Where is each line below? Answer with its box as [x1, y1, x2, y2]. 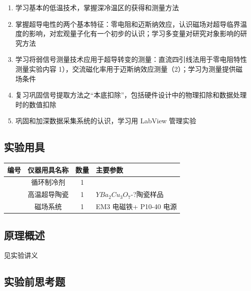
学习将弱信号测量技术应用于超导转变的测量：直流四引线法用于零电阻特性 [15, 54, 247, 64]
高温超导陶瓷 [28, 189, 69, 199]
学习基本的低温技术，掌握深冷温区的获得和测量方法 [15, 2, 179, 12]
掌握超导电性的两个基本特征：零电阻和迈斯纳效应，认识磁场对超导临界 [15, 19, 240, 29]
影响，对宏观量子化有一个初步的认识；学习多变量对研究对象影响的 [29, 28, 240, 39]
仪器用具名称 [28, 164, 69, 175]
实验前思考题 [4, 274, 65, 289]
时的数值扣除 [15, 99, 56, 109]
